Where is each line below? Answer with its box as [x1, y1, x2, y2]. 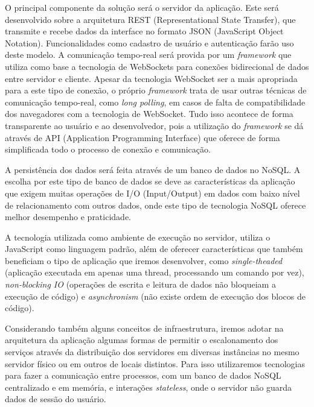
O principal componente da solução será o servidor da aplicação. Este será [5, 1, 279, 13]
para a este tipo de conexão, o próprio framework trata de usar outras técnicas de [5, 84, 307, 96]
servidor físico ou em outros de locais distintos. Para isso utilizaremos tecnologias [5, 357, 305, 370]
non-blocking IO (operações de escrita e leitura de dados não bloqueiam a [5, 278, 276, 291]
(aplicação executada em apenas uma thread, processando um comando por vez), [5, 266, 304, 279]
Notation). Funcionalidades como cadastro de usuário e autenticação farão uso [5, 36, 294, 49]
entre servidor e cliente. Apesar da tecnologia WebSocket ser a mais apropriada [5, 72, 298, 84]
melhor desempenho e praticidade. [5, 210, 131, 223]
